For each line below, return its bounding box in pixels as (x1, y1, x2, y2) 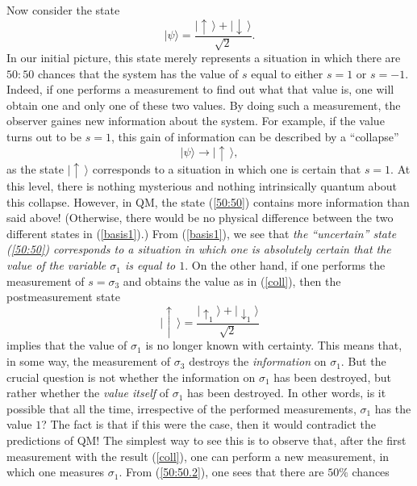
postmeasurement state (6, 288, 121, 305)
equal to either (251, 65, 323, 82)
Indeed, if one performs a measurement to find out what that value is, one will (6, 81, 394, 98)
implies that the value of (6, 337, 127, 354)
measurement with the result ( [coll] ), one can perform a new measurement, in (6, 447, 390, 464)
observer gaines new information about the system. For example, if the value (6, 112, 385, 129)
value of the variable (6, 257, 106, 274)
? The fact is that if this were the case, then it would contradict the (41, 416, 376, 433)
